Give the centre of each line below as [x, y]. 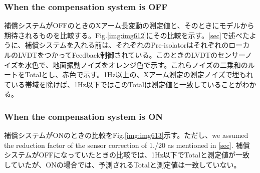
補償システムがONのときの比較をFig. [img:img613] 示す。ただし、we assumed [126, 135]
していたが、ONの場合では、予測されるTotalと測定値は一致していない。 [122, 164]
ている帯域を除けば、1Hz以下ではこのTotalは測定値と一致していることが [123, 84]
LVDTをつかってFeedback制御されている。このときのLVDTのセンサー [132, 55]
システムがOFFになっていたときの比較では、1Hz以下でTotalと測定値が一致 [127, 155]
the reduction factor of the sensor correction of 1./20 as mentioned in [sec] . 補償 [127, 145]
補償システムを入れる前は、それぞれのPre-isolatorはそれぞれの [127, 45]
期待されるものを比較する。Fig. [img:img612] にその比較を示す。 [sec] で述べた [127, 35]
